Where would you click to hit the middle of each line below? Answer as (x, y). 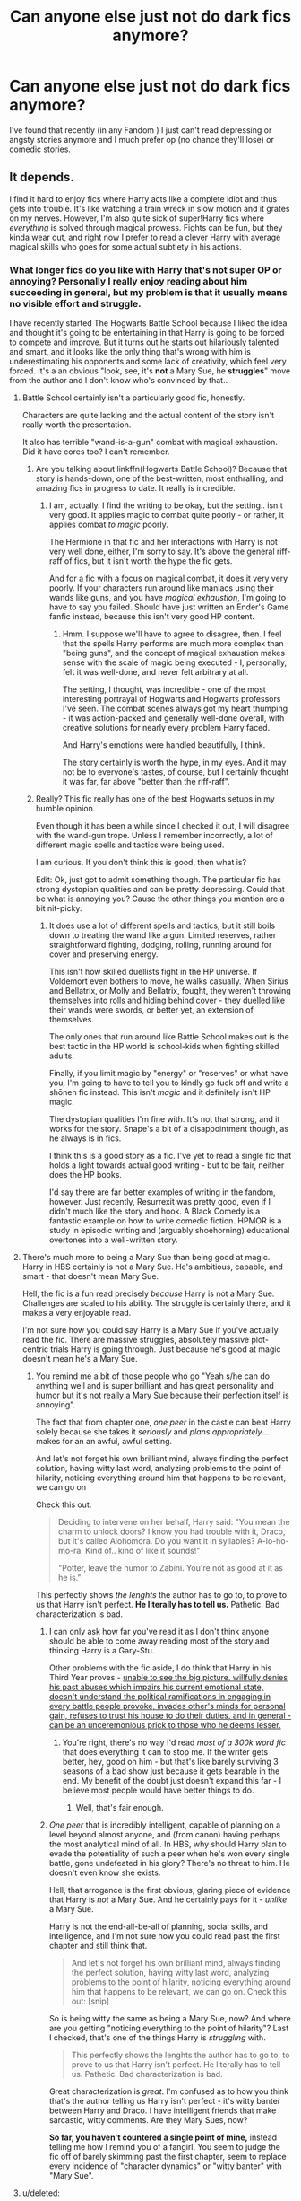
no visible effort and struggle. (75, 303)
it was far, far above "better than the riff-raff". (146, 782)
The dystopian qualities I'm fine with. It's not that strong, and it (164, 1119)
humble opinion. (65, 809)
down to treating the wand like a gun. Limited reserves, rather (163, 935)
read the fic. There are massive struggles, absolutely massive (136, 1340)
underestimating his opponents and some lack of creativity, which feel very (148, 362)
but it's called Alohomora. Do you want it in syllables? (156, 1541)
